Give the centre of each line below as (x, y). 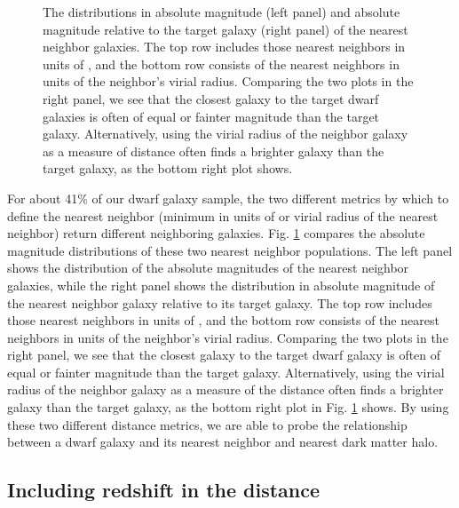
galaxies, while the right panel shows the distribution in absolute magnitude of (221, 285)
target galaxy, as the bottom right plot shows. (168, 168)
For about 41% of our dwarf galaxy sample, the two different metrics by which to (228, 198)
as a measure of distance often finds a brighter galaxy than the (214, 151)
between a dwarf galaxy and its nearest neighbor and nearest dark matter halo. (223, 442)
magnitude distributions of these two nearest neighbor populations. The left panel (230, 250)
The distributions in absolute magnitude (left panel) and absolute (222, 12)
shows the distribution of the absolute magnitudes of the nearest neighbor (208, 268)
